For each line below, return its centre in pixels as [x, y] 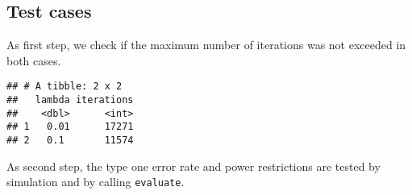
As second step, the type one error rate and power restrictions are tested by [194, 166]
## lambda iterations [70, 100]
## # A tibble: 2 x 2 [65, 87]
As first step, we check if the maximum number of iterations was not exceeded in [206, 45]
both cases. [34, 60]
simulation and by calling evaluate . [96, 182]
